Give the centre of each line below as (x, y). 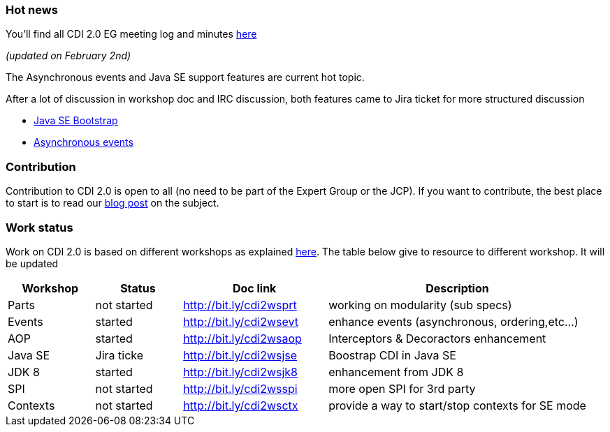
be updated (32, 263)
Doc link (254, 288)
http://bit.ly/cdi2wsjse (240, 355)
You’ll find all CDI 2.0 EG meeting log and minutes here (131, 34)
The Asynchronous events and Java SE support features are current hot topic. (185, 77)
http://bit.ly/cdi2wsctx (241, 405)
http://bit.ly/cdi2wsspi (240, 388)
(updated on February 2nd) (68, 56)
